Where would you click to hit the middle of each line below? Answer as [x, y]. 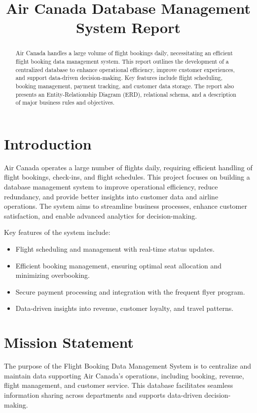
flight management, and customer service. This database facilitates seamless [119, 385]
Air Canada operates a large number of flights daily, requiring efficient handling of [128, 167]
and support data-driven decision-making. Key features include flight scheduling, [119, 78]
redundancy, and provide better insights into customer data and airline [111, 196]
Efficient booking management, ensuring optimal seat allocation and [119, 265]
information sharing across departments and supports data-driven [103, 394]
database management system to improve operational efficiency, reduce [111, 187]
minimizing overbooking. [53, 275]
